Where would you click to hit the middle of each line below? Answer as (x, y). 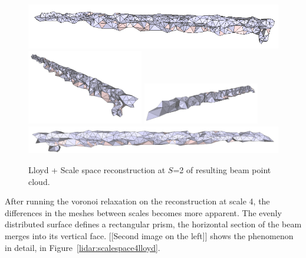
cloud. (39, 181)
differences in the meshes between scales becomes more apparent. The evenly (143, 212)
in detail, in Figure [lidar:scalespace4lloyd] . (83, 247)
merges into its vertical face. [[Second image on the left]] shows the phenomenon (149, 235)
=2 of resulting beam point (222, 169)
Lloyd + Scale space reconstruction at (97, 169)
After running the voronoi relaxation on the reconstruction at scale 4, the (137, 201)
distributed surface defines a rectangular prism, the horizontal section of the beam (153, 224)
